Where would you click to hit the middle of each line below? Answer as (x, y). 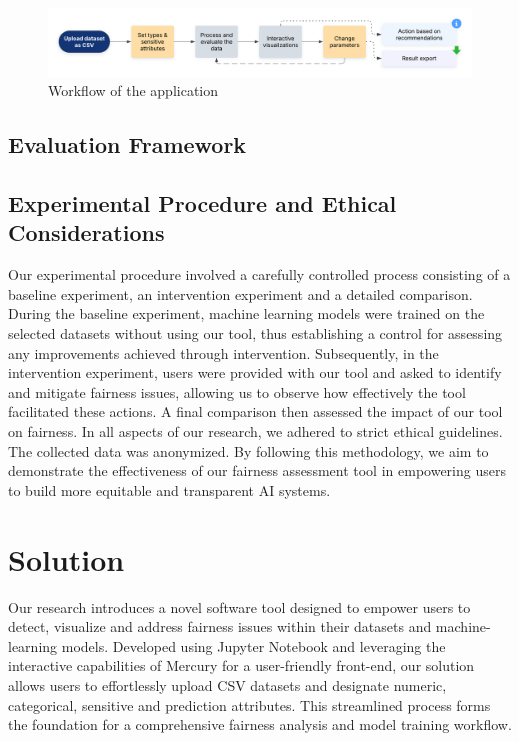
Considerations (86, 232)
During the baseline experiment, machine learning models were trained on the (246, 313)
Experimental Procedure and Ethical (202, 203)
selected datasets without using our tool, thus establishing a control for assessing (255, 333)
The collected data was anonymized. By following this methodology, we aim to (248, 450)
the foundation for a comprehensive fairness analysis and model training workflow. (260, 724)
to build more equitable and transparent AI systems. (169, 489)
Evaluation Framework (127, 144)
